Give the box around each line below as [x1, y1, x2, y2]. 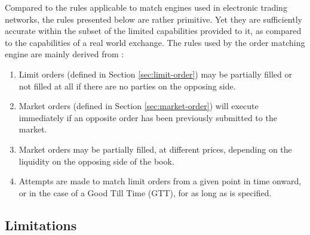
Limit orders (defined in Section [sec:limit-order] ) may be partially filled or [19, 67, 292, 80]
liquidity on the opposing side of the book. [19, 154, 174, 167]
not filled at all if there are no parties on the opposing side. [19, 79, 236, 92]
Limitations [5, 215, 77, 234]
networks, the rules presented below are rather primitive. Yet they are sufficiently [5, 13, 302, 25]
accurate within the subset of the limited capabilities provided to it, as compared [5, 24, 302, 37]
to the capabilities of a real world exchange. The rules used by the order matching [5, 36, 305, 48]
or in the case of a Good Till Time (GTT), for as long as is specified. [19, 186, 272, 199]
